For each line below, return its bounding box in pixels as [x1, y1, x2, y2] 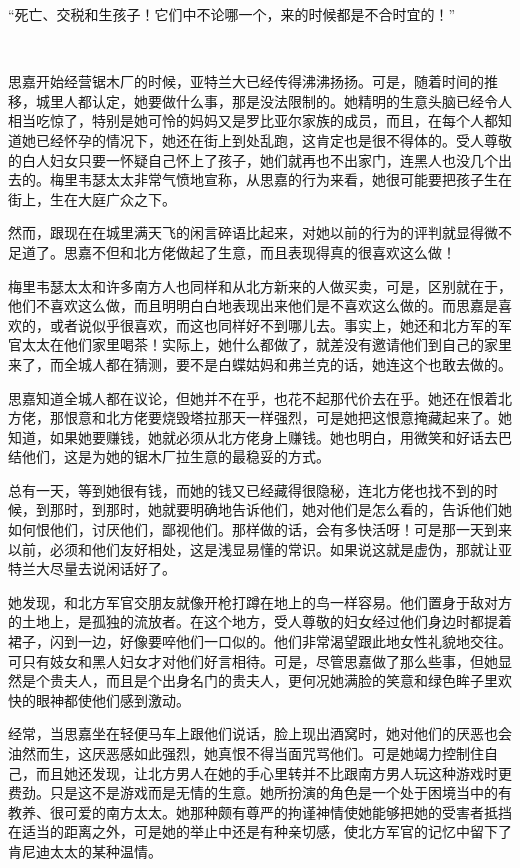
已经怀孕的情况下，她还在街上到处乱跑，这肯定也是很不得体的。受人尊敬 [35, 129, 512, 150]
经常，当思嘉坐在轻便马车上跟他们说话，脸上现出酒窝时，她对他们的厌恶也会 [8, 723, 512, 744]
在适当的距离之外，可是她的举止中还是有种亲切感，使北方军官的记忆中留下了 [8, 821, 512, 842]
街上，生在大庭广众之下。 [8, 188, 176, 209]
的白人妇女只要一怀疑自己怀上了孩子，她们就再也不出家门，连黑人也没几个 [8, 149, 498, 170]
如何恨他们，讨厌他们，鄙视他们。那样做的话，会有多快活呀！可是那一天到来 [8, 519, 512, 540]
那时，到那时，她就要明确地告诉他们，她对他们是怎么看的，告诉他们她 [49, 499, 512, 520]
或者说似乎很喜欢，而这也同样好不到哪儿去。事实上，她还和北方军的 [49, 314, 498, 335]
